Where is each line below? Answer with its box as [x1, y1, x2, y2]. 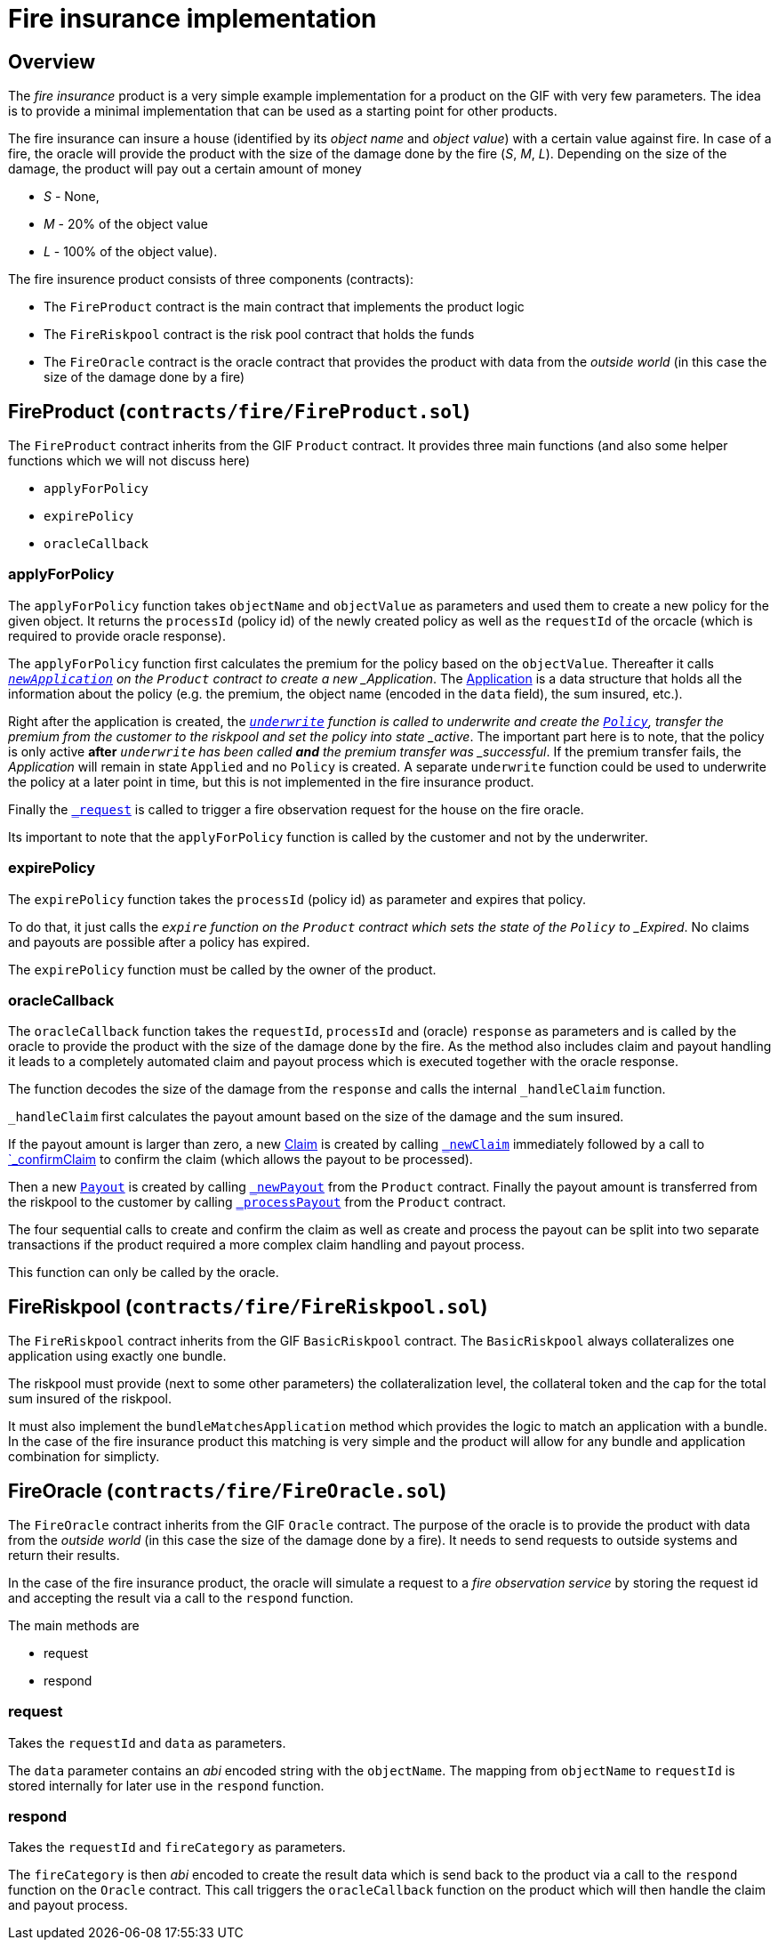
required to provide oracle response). [8, 627, 226, 643]
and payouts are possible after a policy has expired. [8, 934, 310, 950]
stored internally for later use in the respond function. [8, 1777, 325, 1793]
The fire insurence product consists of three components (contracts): [8, 271, 414, 287]
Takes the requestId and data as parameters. [8, 1734, 286, 1750]
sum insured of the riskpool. [8, 1391, 172, 1407]
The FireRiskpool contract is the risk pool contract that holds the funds [44, 327, 475, 343]
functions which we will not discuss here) [8, 453, 251, 469]
